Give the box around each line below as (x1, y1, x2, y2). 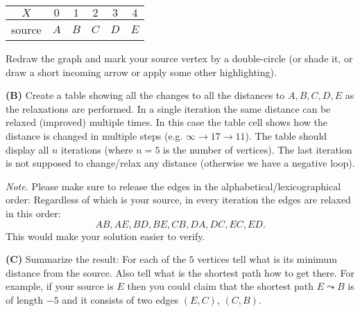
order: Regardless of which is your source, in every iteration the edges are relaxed (6, 192, 351, 207)
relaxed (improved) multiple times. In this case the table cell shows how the (6, 115, 327, 129)
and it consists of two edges (62, 292, 179, 306)
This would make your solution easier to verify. (6, 228, 205, 243)
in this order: (6, 205, 61, 220)
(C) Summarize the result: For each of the (6, 252, 187, 266)
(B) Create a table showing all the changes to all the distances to (6, 88, 285, 102)
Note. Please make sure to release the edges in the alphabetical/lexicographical (6, 178, 341, 193)
